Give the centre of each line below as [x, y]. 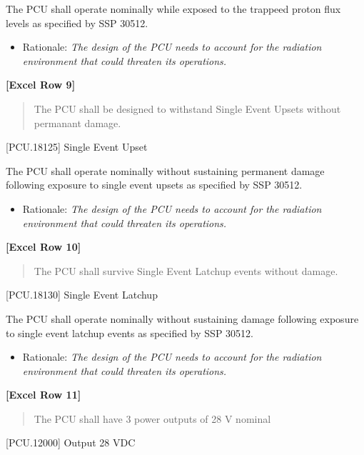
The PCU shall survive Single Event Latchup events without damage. [186, 270]
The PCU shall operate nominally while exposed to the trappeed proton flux [173, 9]
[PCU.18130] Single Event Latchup [82, 295]
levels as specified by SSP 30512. [77, 22]
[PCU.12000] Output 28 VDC [71, 442]
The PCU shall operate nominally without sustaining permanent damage [165, 170]
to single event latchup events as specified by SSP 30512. [130, 332]
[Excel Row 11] [44, 395]
